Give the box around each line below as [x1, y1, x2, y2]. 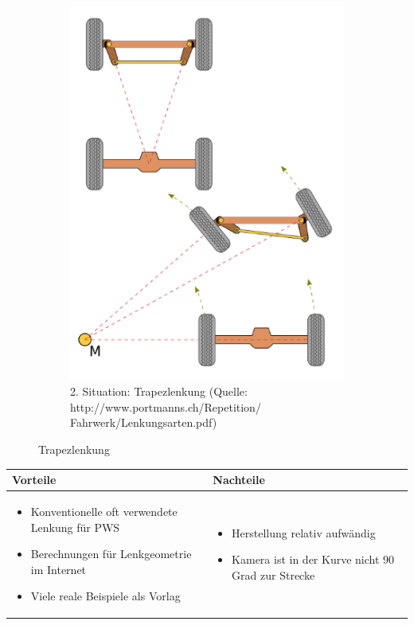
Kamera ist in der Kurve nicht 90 [232, 551, 395, 568]
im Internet [30, 561, 87, 577]
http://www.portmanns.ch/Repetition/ [70, 398, 261, 415]
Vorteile [12, 471, 57, 488]
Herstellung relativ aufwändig [232, 524, 376, 541]
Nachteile [213, 471, 265, 488]
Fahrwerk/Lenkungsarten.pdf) [70, 414, 217, 431]
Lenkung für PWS [30, 518, 120, 535]
